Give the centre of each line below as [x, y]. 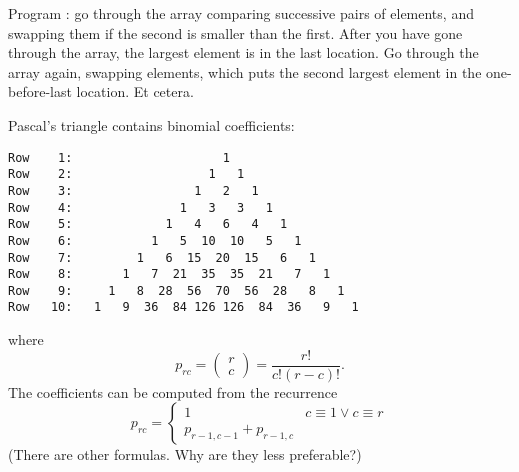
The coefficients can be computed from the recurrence [173, 391]
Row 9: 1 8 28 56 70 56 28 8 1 [176, 290]
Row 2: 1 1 [126, 174]
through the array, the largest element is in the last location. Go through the [243, 52]
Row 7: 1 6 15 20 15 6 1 [162, 257]
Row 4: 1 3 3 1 [140, 207]
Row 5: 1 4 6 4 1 [148, 224]
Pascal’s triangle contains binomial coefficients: [151, 124]
